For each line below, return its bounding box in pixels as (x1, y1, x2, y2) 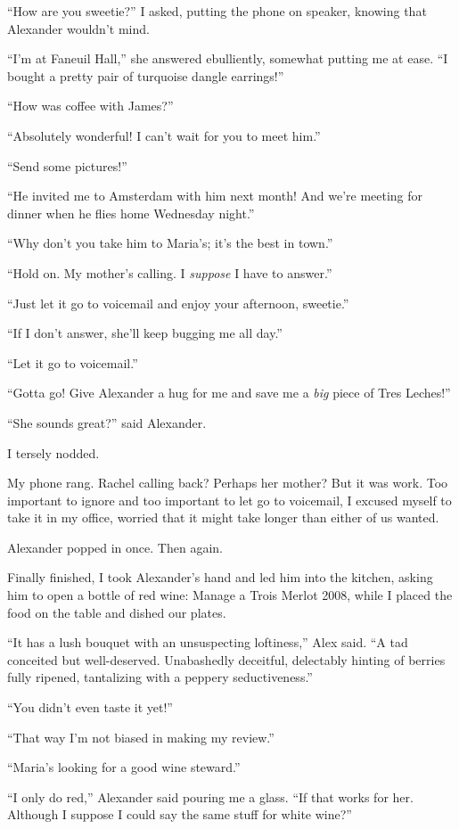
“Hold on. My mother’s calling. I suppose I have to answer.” (7, 263, 332, 282)
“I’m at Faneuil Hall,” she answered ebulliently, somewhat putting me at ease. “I (7, 49, 448, 68)
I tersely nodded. (7, 443, 100, 462)
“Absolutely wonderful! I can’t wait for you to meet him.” (7, 126, 321, 144)
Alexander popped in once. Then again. (7, 538, 223, 556)
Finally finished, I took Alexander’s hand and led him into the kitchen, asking (7, 568, 433, 587)
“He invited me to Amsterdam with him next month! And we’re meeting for (7, 186, 423, 205)
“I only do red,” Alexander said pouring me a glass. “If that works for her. (7, 787, 414, 806)
